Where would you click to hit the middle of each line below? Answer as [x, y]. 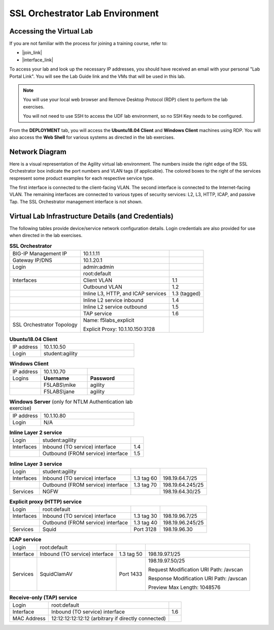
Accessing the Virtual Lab [51, 31]
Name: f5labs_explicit [109, 320]
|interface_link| [38, 60]
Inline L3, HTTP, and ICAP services [125, 293]
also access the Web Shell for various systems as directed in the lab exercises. [92, 137]
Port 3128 [145, 529]
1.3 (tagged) [186, 293]
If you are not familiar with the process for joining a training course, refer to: [89, 44]
